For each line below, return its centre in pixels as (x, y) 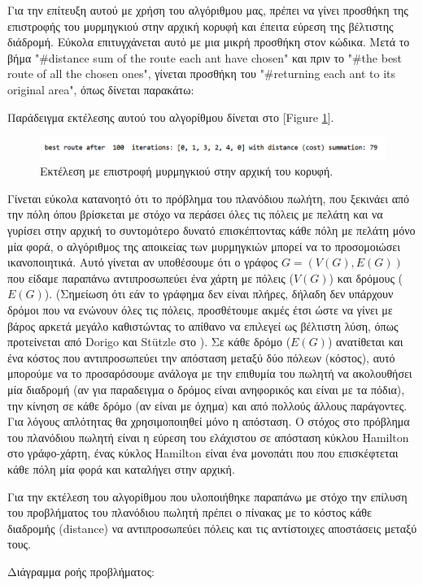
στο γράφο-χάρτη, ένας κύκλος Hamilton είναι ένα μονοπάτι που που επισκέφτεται (203, 453)
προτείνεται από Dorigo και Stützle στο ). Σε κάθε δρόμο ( (149, 342)
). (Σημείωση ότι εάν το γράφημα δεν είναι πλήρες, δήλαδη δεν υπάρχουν (219, 294)
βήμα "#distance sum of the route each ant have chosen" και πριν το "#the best (205, 57)
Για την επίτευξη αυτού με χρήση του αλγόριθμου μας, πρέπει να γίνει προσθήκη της (208, 10)
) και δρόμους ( (366, 277)
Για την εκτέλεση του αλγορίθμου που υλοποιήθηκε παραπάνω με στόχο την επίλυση (207, 496)
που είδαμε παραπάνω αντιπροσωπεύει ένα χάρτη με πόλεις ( (150, 277)
